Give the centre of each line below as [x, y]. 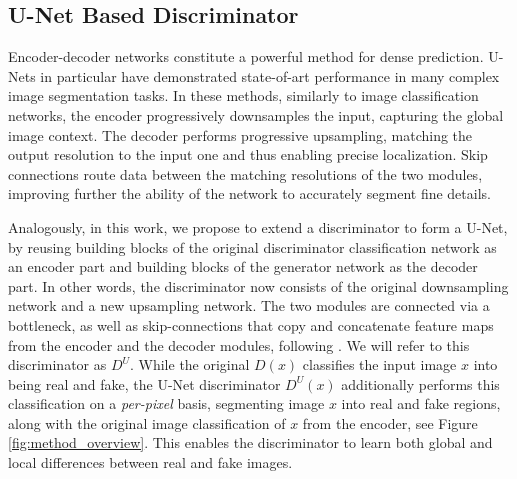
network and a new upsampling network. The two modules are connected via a [249, 305]
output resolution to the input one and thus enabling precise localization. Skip [248, 154]
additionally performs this [420, 383]
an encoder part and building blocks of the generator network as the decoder [243, 266]
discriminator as [57, 364]
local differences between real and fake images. [150, 462]
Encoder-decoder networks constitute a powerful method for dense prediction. [246, 56]
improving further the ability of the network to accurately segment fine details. [249, 193]
